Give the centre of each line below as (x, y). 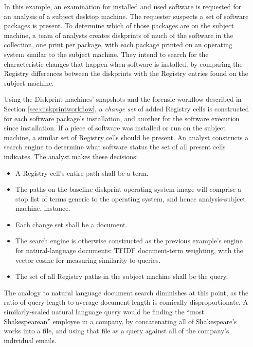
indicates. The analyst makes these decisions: (71, 156)
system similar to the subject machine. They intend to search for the (106, 54)
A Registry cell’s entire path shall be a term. (82, 173)
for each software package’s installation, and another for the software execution (122, 118)
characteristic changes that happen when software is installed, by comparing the (123, 64)
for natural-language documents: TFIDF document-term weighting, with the (129, 250)
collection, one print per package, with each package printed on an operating (118, 45)
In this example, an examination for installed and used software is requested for (123, 6)
